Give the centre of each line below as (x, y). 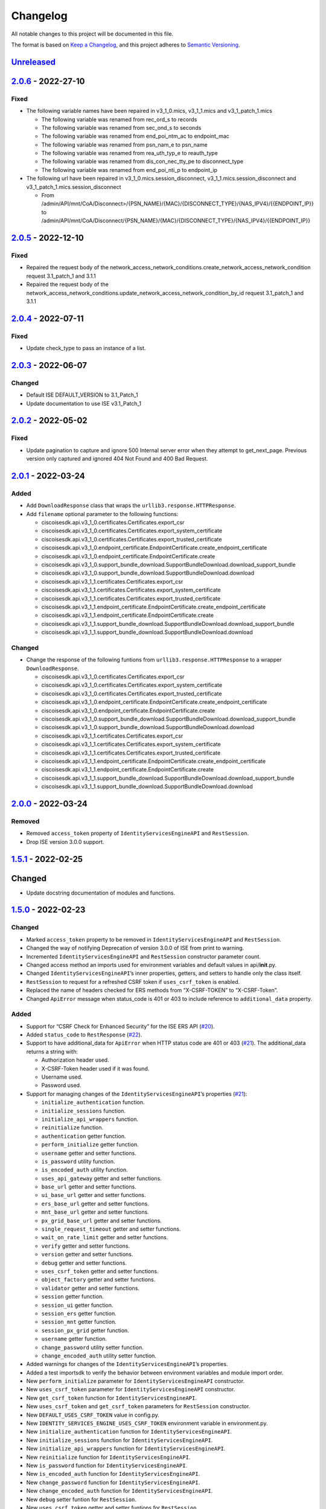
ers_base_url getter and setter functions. (95, 1204)
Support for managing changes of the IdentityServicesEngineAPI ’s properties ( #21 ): (137, 1094)
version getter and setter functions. (87, 1254)
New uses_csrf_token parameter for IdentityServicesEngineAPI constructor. (131, 1389)
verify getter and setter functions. (86, 1246)
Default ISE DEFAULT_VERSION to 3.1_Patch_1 (82, 395)
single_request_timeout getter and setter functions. (111, 1229)
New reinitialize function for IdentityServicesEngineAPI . (108, 1457)
